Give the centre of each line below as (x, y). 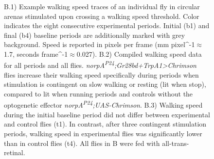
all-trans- (176, 143)
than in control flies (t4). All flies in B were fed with (82, 143)
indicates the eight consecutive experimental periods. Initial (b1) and (107, 25)
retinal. (15, 152)
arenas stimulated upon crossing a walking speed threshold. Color (102, 16)
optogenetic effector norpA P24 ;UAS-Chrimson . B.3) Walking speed (103, 104)
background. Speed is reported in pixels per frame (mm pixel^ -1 (99, 44)
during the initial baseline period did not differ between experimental (107, 114)
